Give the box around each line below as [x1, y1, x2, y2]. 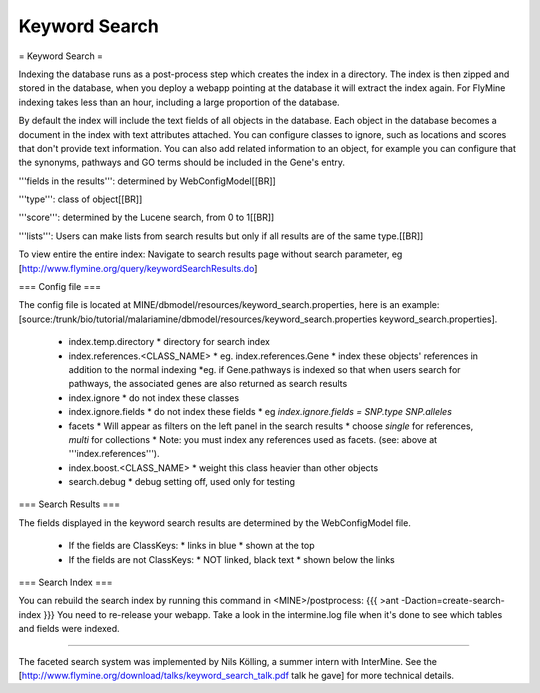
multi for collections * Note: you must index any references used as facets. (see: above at [68, 433, 438, 445]
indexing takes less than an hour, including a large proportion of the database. [18, 96, 340, 108]
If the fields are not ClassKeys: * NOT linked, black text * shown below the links [68, 553, 395, 565]
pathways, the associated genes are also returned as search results [68, 378, 348, 390]
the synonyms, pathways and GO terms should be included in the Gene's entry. [18, 156, 345, 169]
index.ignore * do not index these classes [68, 391, 240, 404]
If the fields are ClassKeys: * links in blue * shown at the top [68, 540, 315, 552]
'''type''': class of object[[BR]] [18, 193, 143, 205]
